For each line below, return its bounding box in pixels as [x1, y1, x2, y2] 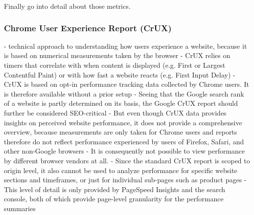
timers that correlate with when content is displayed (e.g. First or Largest [4, 60, 226, 70]
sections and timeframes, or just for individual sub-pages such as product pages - [4, 175, 247, 185]
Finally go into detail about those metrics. [4, 1, 131, 11]
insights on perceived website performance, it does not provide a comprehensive [4, 117, 242, 127]
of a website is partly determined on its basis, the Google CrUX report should [4, 98, 238, 108]
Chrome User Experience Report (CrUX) [4, 21, 172, 34]
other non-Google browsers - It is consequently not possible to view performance [4, 146, 245, 156]
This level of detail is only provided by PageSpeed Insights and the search [4, 184, 226, 194]
